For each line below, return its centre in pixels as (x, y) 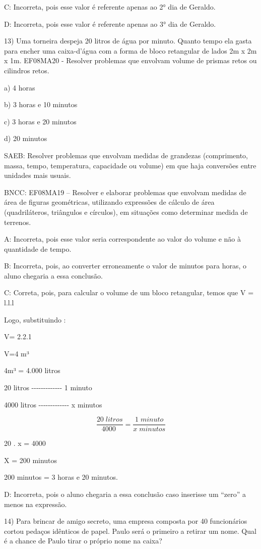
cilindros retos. (27, 70)
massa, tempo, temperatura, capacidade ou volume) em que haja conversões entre (130, 165)
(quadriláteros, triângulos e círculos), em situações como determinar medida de (126, 212)
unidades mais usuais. (38, 175)
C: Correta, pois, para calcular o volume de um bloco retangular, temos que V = (129, 292)
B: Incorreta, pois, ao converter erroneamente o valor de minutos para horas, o (125, 266)
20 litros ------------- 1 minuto (48, 387)
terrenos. (18, 222)
